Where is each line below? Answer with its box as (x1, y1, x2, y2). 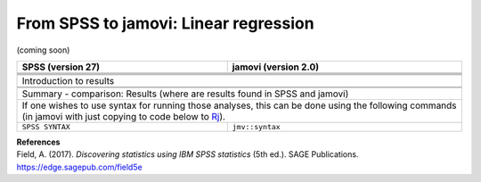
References (16, 136, 61, 147)
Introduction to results (21, 74, 115, 87)
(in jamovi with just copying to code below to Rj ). (21, 110, 226, 122)
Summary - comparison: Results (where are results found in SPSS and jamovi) (21, 87, 349, 100)
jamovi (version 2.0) (232, 61, 320, 73)
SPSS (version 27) (21, 61, 100, 73)
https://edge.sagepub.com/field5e (16, 161, 143, 172)
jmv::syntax (232, 121, 281, 131)
